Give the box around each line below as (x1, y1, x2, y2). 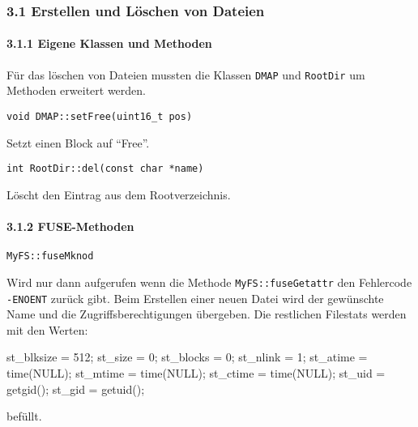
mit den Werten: (6, 321, 88, 338)
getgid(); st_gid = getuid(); (6, 380, 145, 397)
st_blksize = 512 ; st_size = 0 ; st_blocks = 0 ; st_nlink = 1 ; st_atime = (6, 348, 368, 365)
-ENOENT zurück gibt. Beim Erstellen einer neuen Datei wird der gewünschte (6, 289, 384, 306)
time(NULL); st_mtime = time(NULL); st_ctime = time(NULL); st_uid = (6, 364, 386, 381)
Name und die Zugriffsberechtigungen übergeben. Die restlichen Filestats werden (6, 305, 407, 322)
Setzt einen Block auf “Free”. (6, 134, 150, 151)
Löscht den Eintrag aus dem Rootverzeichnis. (6, 186, 231, 203)
